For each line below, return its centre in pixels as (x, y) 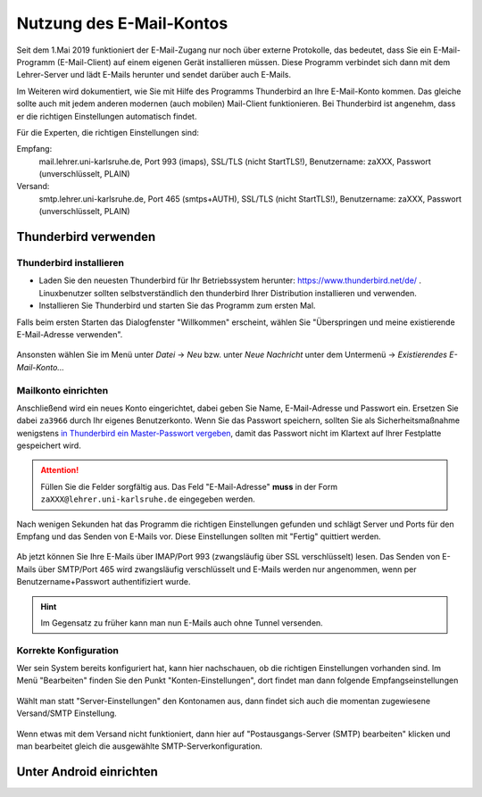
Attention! (60, 470)
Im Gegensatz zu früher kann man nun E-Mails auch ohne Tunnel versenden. (182, 623)
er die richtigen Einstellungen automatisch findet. (107, 116)
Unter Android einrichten (87, 772)
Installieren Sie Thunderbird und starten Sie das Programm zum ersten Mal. (177, 306)
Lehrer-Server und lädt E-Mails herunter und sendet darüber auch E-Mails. (154, 75)
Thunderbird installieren (71, 263)
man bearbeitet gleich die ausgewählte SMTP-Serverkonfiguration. (139, 746)
